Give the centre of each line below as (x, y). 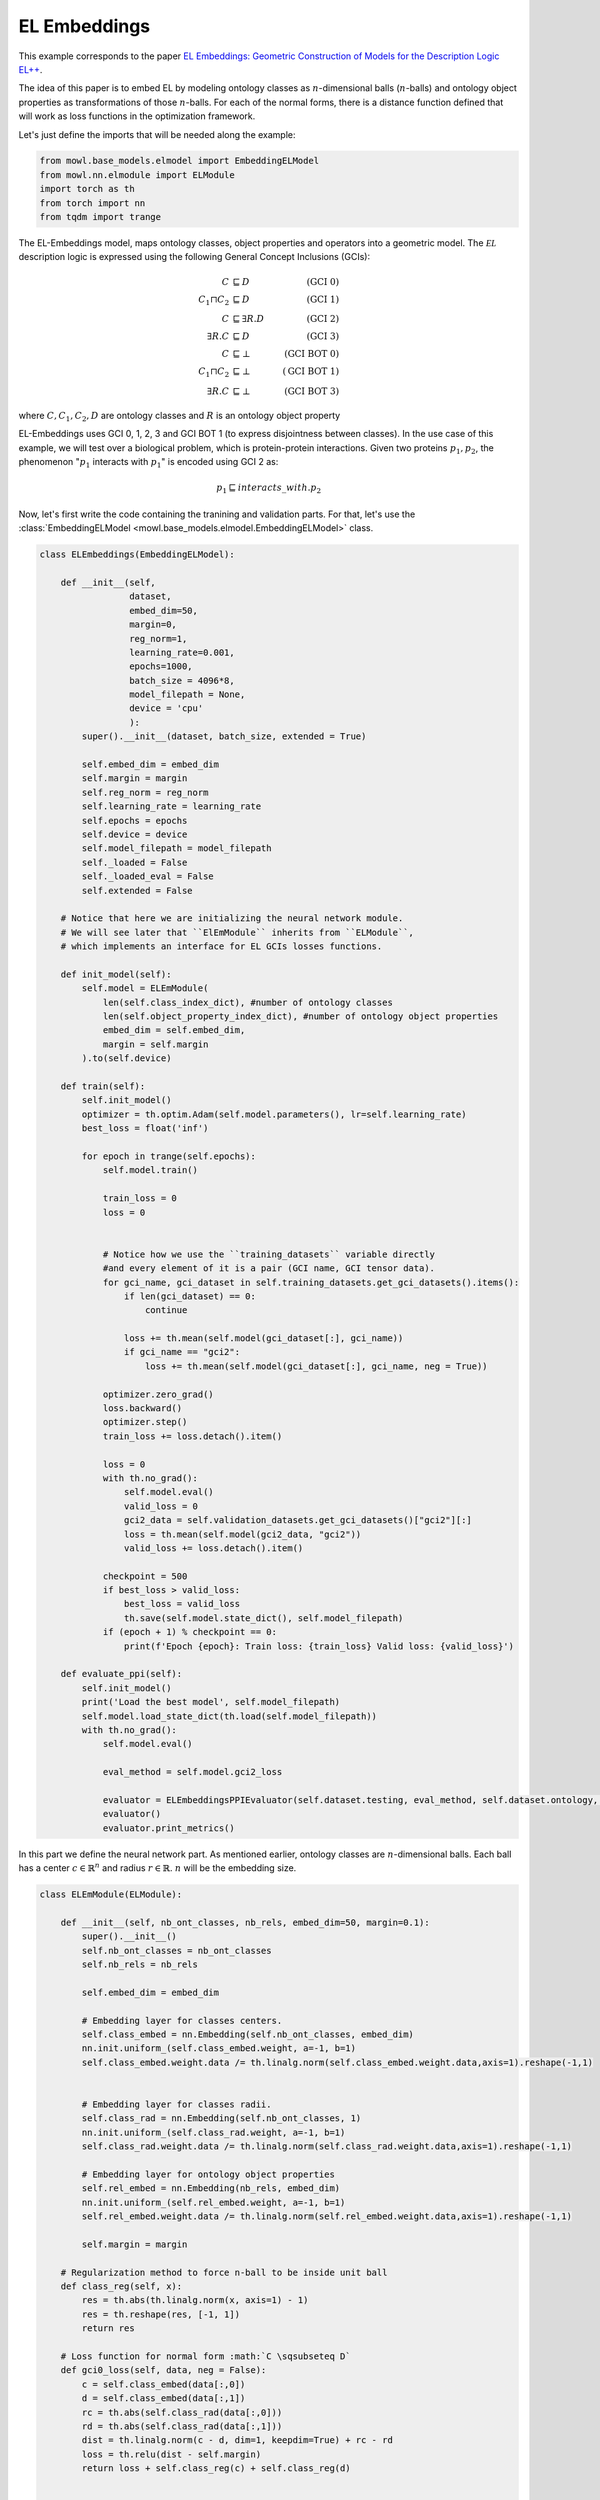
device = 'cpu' (166, 708)
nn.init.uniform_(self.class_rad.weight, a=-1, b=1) (213, 2132)
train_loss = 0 (139, 1198)
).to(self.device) (126, 1058)
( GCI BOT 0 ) (311, 354)
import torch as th (87, 189)
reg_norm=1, (158, 638)
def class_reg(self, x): (121, 2286)
